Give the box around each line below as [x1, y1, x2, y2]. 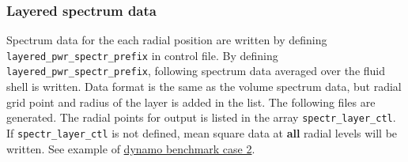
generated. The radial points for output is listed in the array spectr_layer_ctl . [6, 109, 396, 126]
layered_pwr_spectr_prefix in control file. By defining [6, 47, 278, 63]
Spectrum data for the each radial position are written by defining [6, 32, 327, 48]
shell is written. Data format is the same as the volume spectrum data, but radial [6, 78, 402, 95]
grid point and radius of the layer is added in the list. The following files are [6, 93, 376, 110]
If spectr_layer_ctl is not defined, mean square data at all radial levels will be [6, 124, 398, 141]
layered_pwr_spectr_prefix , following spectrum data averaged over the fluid [6, 62, 386, 79]
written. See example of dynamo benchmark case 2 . [6, 140, 255, 156]
